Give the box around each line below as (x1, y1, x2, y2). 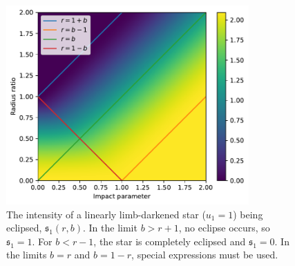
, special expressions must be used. (131, 247, 278, 262)
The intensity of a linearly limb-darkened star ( (6, 207, 206, 221)
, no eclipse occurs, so (178, 220, 270, 235)
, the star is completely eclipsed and (93, 234, 246, 248)
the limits (6, 247, 47, 262)
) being (233, 207, 263, 221)
